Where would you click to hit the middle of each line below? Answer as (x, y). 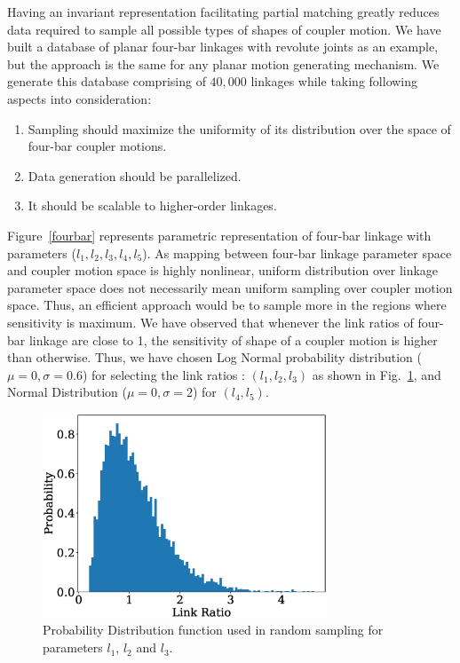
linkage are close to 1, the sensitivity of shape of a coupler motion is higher (233, 339)
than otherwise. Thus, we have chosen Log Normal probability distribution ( (214, 357)
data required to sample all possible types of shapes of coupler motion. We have (224, 29)
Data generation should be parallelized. (135, 175)
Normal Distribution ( (67, 392)
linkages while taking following (334, 81)
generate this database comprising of (107, 81)
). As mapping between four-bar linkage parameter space (297, 253)
